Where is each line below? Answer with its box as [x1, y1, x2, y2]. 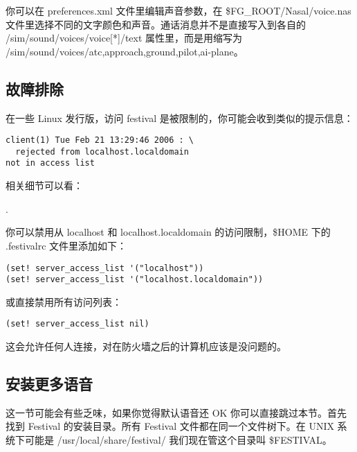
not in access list [6, 158, 95, 168]
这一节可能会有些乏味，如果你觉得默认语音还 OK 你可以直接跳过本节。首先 [6, 405, 347, 419]
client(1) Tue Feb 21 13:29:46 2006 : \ [6, 135, 194, 146]
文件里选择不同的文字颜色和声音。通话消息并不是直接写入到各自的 [6, 17, 306, 31]
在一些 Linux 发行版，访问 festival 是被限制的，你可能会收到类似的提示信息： [6, 110, 354, 125]
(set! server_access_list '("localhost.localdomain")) [6, 275, 264, 285]
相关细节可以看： [6, 178, 83, 193]
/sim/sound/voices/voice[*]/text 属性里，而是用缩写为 [6, 31, 243, 45]
